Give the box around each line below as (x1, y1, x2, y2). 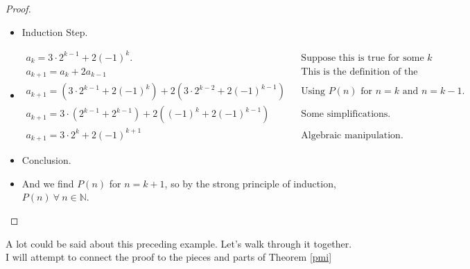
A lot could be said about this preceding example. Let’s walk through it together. (6, 236, 352, 250)
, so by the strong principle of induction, (164, 176, 336, 190)
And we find (21, 176, 74, 190)
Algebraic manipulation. (301, 130, 403, 140)
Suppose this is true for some (301, 53, 424, 63)
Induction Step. (21, 24, 88, 39)
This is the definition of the (301, 66, 418, 77)
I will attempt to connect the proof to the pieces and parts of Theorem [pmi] (6, 250, 332, 264)
